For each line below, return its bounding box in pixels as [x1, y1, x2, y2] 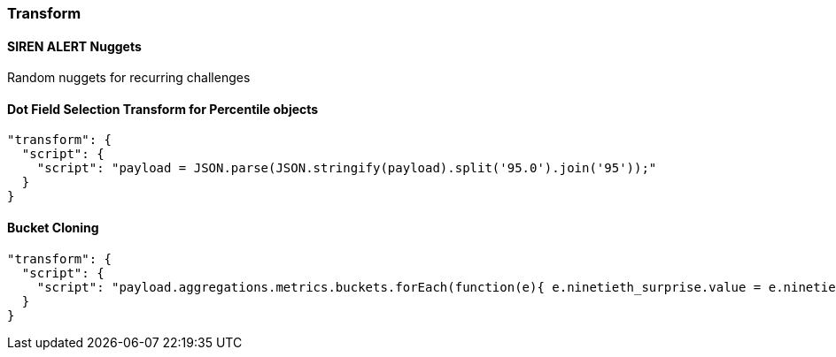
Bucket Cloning [7, 220, 99, 236]
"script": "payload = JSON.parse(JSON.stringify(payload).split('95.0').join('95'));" [36, 161, 657, 176]
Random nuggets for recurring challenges [7, 70, 251, 86]
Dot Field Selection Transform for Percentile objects [7, 101, 319, 117]
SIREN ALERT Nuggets [7, 38, 142, 54]
